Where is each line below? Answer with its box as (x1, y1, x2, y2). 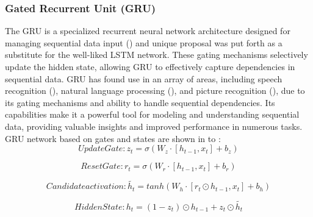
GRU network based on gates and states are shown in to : (5, 132, 221, 144)
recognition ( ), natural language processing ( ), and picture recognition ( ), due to (5, 84, 305, 97)
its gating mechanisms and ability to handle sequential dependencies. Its (5, 96, 275, 108)
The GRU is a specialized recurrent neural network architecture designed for (5, 24, 290, 37)
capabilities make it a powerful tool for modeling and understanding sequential (5, 108, 300, 121)
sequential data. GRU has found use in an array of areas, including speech (5, 72, 282, 85)
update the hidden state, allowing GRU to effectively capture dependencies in (5, 60, 295, 73)
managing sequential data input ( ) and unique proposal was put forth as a (5, 36, 282, 49)
